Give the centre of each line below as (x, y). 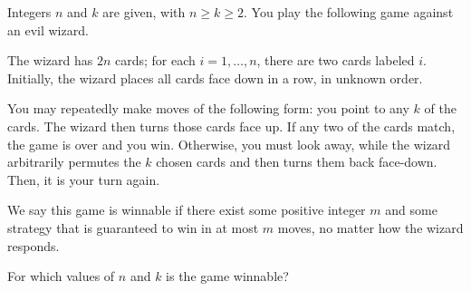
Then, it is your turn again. (84, 179)
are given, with (144, 12)
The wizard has (50, 60)
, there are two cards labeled (336, 60)
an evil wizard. (48, 29)
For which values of (61, 276)
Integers (29, 12)
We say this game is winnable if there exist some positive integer (187, 210)
